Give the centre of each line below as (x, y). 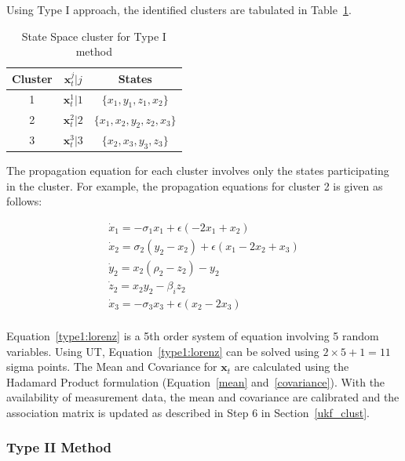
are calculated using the (292, 367)
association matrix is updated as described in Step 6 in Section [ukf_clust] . (188, 412)
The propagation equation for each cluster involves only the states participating (198, 171)
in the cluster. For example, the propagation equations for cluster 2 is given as (195, 185)
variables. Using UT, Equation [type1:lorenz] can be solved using (163, 351)
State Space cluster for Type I (94, 36)
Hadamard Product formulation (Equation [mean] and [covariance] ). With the (196, 381)
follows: (24, 201)
